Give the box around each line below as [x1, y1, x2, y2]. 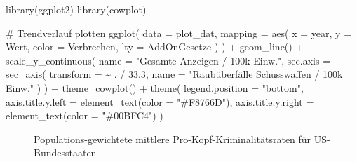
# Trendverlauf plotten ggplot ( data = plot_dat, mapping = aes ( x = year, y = [6, 25, 352, 40]
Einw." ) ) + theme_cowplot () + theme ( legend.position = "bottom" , [6, 80, 304, 95]
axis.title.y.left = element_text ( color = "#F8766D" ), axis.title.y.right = [6, 94, 314, 109]
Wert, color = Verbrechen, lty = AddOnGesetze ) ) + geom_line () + [6, 39, 304, 54]
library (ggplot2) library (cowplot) [6, 2, 147, 16]
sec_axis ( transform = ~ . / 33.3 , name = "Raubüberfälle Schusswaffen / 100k [6, 67, 343, 81]
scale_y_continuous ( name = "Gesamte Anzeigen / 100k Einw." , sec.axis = [6, 53, 331, 67]
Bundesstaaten [34, 145, 97, 160]
